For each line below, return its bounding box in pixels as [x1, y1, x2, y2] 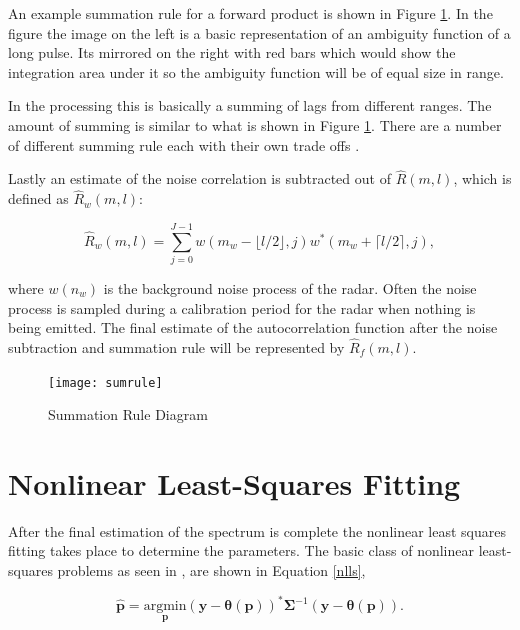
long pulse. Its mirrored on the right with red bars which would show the [8, 42, 456, 63]
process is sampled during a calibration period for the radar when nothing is [8, 297, 476, 318]
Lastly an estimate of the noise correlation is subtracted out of [8, 168, 391, 189]
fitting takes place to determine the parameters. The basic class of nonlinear [8, 540, 475, 561]
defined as [8, 188, 69, 209]
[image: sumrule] [48, 375, 163, 390]
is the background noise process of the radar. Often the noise [103, 277, 477, 298]
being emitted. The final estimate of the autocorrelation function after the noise [8, 317, 498, 338]
